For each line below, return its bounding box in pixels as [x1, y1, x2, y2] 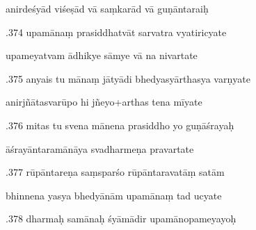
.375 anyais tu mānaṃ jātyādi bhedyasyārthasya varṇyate [6, 71, 250, 85]
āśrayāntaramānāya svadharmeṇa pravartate [6, 141, 194, 156]
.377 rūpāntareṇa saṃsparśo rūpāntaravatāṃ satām [6, 165, 225, 179]
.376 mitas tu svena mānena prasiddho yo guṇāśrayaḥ [6, 117, 234, 132]
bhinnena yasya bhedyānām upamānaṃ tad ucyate [6, 188, 222, 202]
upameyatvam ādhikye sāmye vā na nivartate [6, 48, 198, 63]
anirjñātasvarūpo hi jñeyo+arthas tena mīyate [6, 95, 202, 109]
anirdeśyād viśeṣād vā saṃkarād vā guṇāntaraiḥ [6, 1, 209, 15]
